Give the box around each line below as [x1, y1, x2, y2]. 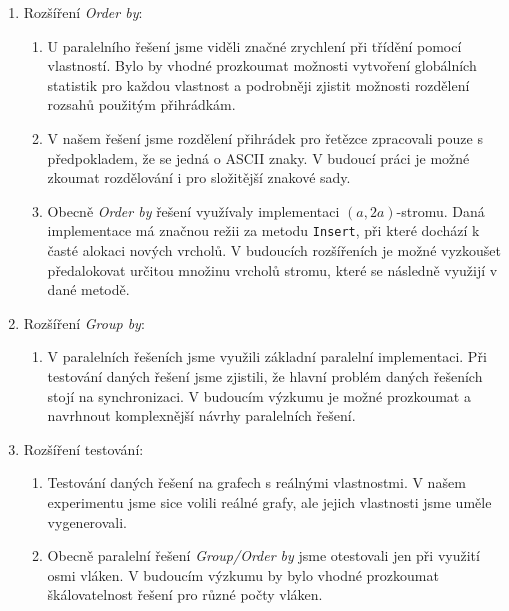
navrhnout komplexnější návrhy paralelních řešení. [47, 405, 356, 426]
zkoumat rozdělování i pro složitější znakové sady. [47, 167, 351, 188]
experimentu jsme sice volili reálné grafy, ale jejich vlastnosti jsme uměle [47, 491, 492, 512]
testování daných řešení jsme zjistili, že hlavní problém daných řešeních [47, 365, 483, 386]
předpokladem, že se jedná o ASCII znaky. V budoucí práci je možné [47, 147, 470, 168]
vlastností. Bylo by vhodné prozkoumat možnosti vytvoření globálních [47, 55, 477, 76]
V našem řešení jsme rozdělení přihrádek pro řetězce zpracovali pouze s [47, 127, 483, 148]
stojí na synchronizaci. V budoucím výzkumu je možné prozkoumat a [47, 385, 471, 406]
